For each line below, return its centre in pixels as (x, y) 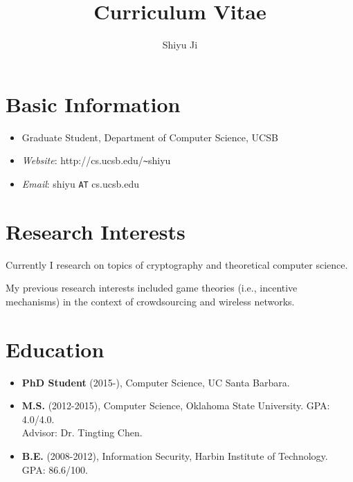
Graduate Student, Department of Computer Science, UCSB (150, 137)
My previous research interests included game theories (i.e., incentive (152, 288)
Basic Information (93, 104)
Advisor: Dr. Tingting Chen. (82, 432)
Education (55, 349)
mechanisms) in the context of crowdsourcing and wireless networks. (150, 301)
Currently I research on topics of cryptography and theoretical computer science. (177, 264)
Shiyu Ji (180, 45)
